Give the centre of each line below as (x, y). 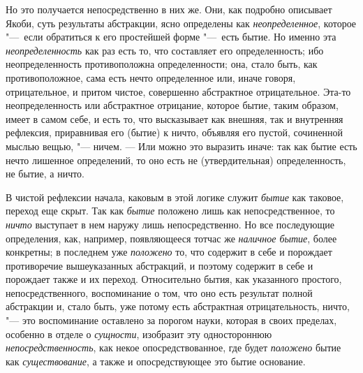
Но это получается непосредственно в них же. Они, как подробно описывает (169, 9)
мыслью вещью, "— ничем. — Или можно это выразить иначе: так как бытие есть (181, 146)
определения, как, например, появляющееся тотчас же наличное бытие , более (171, 238)
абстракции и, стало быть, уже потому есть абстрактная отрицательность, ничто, (178, 306)
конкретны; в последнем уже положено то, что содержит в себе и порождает (169, 252)
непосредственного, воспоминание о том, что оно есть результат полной (159, 292)
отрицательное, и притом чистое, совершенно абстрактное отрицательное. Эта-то (178, 91)
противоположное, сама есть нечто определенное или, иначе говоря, (151, 77)
